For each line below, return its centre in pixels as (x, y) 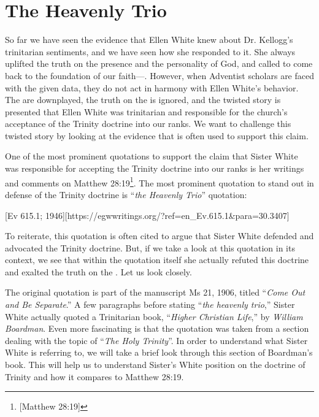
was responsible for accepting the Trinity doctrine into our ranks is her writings (155, 168)
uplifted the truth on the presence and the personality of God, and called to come (159, 63)
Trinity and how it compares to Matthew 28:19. (94, 376)
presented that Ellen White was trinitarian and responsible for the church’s (146, 111)
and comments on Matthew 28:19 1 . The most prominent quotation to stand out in (159, 182)
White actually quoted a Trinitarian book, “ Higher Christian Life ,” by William (154, 316)
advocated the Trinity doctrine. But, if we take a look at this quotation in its (150, 247)
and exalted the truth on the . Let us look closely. (98, 271)
